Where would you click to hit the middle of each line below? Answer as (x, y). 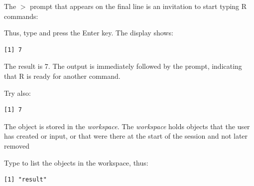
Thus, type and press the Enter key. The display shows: (89, 33)
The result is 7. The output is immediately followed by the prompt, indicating (123, 66)
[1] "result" (25, 180)
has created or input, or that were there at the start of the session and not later (126, 136)
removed (17, 145)
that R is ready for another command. (62, 76)
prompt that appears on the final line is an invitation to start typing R (138, 6)
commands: (21, 16)
